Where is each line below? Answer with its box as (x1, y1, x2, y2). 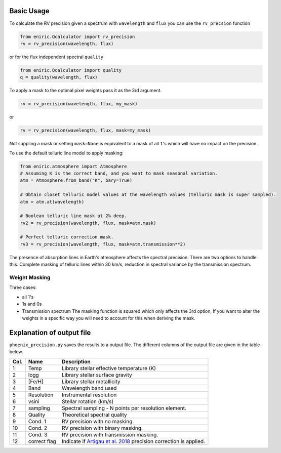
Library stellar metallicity (61, 378, 121, 385)
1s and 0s (22, 301, 42, 307)
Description (61, 358, 91, 365)
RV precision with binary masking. (61, 424, 143, 431)
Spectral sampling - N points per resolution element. (61, 404, 187, 411)
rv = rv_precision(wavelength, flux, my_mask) (20, 101, 138, 107)
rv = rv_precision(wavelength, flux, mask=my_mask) (20, 128, 151, 134)
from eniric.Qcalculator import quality (20, 67, 122, 73)
